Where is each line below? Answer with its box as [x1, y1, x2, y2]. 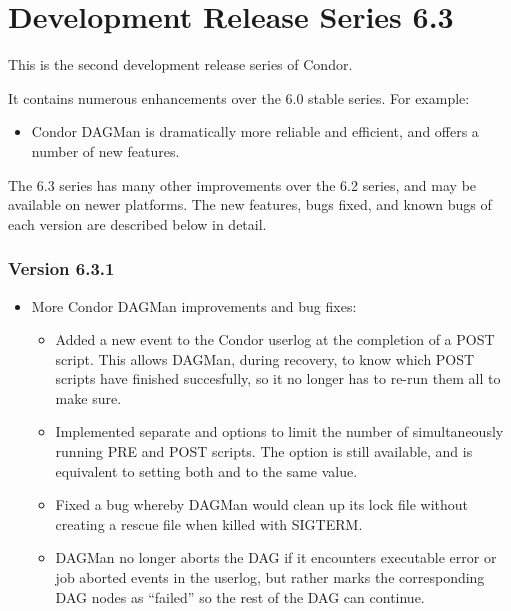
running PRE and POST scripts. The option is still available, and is [55, 441, 473, 462]
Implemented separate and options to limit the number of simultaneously [55, 421, 504, 442]
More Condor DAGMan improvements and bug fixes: [31, 295, 357, 316]
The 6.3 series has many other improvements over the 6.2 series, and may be [8, 174, 477, 195]
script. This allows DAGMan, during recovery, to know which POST [55, 348, 475, 369]
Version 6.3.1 [8, 256, 115, 281]
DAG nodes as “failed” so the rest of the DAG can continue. [55, 586, 425, 607]
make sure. [55, 387, 122, 408]
